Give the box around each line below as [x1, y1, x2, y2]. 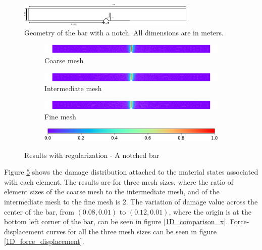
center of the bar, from [4, 206, 74, 217]
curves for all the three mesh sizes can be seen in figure [46, 226, 217, 236]
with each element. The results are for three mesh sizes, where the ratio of [4, 176, 233, 187]
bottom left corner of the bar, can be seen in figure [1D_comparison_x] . [4, 216, 228, 227]
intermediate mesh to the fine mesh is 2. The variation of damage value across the [4, 196, 258, 207]
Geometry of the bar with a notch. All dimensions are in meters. [24, 27, 224, 37]
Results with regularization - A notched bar [24, 149, 160, 160]
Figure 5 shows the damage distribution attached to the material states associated [4, 166, 258, 177]
